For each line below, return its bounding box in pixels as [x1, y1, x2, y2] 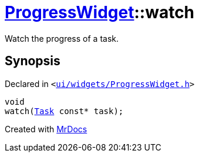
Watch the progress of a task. [5, 33, 119, 44]
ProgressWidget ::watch [5, 2, 195, 22]
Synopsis [5, 54, 60, 69]
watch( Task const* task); [5, 106, 124, 116]
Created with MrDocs [5, 123, 87, 134]
